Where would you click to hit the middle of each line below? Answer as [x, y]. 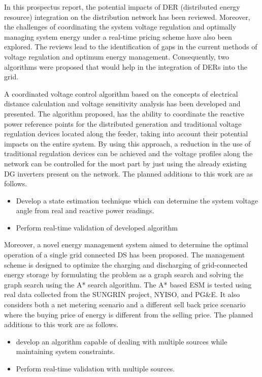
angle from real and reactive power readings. [85, 210]
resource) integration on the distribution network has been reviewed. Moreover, [127, 17]
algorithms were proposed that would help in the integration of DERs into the [126, 66]
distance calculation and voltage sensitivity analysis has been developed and [122, 104]
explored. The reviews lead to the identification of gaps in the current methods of [131, 47]
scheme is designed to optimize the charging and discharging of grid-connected [126, 264]
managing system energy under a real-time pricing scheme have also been [118, 36]
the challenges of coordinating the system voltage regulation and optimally [120, 27]
